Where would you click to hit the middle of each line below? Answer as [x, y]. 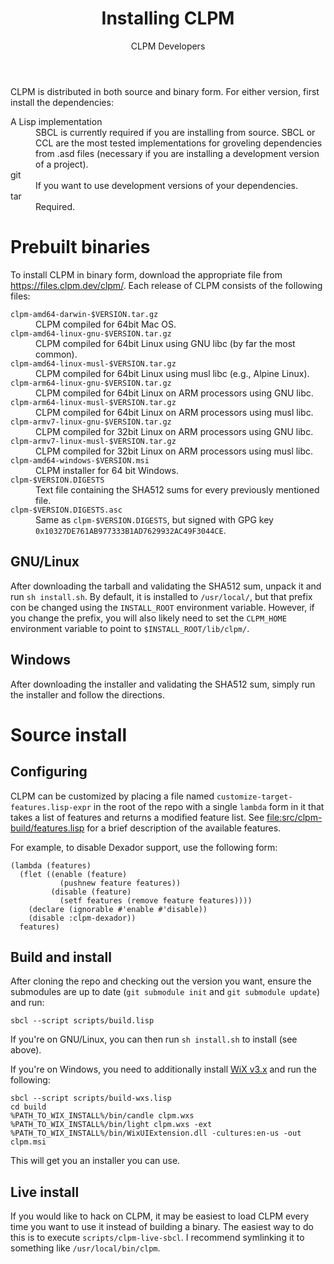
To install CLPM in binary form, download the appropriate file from [146, 274]
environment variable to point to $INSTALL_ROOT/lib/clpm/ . [130, 628]
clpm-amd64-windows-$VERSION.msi [80, 460]
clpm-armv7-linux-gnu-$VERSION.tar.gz [91, 422]
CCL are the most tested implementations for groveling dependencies [179, 143]
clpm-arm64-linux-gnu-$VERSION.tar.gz [91, 383]
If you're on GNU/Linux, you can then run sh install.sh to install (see [154, 1039]
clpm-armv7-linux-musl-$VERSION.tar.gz [93, 441]
